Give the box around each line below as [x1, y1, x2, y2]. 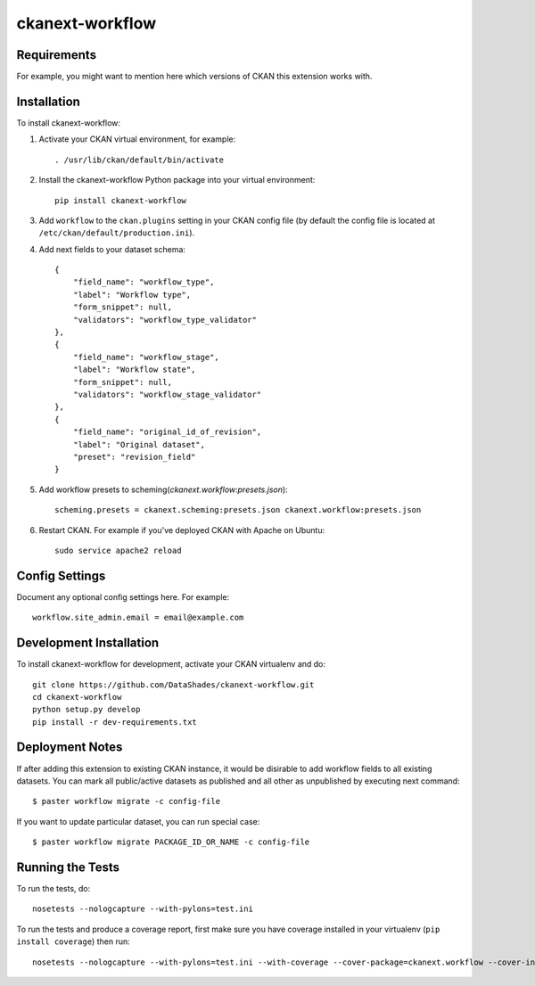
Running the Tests [16, 859, 120, 875]
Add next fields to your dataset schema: [38, 243, 186, 254]
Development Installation [16, 636, 160, 651]
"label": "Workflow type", [72, 290, 192, 300]
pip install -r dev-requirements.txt [32, 717, 198, 727]
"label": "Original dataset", [72, 440, 205, 449]
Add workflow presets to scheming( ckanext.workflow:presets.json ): [38, 484, 289, 495]
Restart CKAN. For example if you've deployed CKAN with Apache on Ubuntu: [38, 524, 325, 535]
